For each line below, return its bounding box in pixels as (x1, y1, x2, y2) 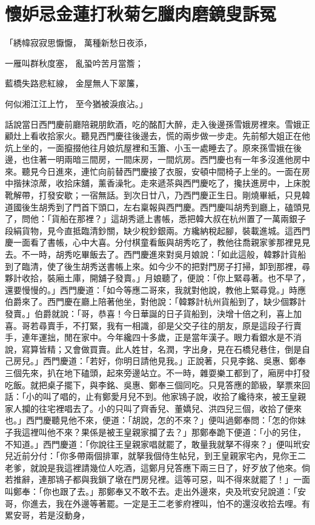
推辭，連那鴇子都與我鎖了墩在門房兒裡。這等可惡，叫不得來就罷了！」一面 (13, 473, 310, 486)
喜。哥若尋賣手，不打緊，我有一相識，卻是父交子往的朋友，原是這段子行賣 (5, 319, 302, 331)
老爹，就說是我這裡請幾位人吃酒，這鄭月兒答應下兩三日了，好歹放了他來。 (5, 461, 302, 474)
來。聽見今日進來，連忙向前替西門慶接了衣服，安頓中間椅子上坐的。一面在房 (5, 165, 310, 177)
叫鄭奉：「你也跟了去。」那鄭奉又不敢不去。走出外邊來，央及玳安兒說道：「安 (5, 484, 306, 497)
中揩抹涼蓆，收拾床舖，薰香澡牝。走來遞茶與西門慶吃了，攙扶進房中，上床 (5, 177, 302, 189)
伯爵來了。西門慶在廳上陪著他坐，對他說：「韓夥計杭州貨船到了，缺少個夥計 (5, 295, 306, 308)
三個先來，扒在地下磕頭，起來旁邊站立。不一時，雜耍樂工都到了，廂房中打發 (5, 366, 310, 379)
